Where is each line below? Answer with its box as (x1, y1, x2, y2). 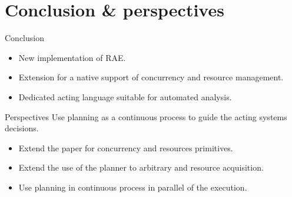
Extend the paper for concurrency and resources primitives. (18, 141, 233, 154)
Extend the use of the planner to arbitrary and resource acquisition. (18, 161, 264, 174)
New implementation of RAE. (18, 51, 126, 63)
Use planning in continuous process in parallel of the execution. (18, 181, 247, 193)
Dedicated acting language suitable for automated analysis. (18, 90, 232, 103)
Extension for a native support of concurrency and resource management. (18, 71, 284, 83)
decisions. (5, 122, 39, 134)
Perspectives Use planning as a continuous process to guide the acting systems (5, 110, 287, 123)
